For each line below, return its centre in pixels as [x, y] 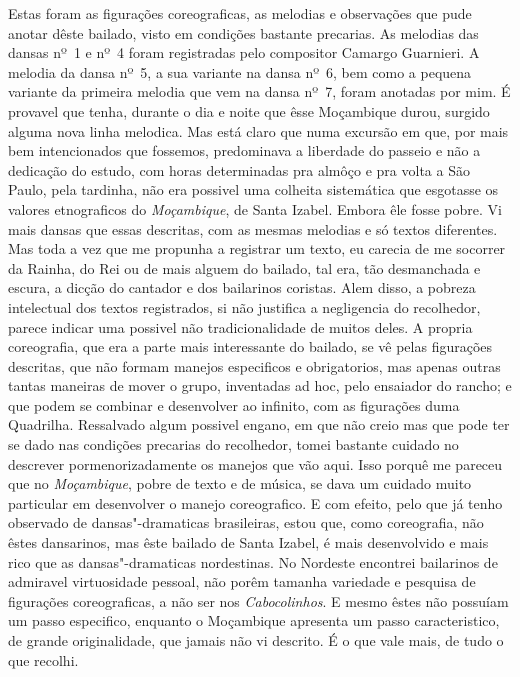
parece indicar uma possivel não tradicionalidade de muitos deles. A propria [240, 326]
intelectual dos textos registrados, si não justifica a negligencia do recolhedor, [244, 306]
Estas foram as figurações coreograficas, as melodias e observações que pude [240, 13]
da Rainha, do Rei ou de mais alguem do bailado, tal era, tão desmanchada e [244, 267]
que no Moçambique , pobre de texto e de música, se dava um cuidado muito [240, 483]
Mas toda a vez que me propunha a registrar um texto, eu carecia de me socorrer [257, 248]
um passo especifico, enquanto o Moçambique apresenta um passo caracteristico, [254, 620]
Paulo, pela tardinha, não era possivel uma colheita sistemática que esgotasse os [253, 189]
